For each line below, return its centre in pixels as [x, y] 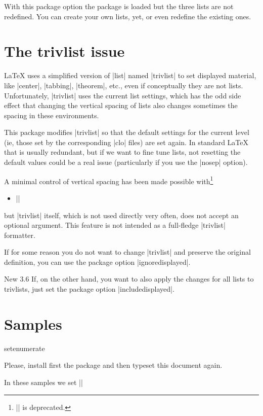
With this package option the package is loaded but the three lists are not [119, 6]
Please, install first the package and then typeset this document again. [113, 365]
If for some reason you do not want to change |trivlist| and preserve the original [127, 252]
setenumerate [25, 348]
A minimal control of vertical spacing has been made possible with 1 [109, 180]
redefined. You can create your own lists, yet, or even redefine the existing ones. [128, 16]
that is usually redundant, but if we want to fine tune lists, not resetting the [122, 152]
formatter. [20, 235]
